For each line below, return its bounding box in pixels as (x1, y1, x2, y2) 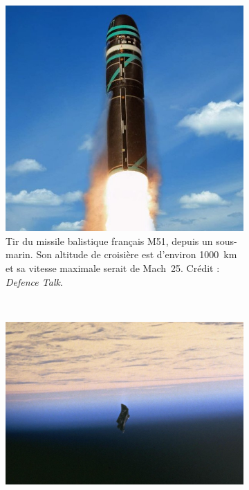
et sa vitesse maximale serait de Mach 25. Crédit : (6, 260, 220, 275)
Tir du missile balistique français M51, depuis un (6, 233, 213, 248)
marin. (6, 247, 33, 262)
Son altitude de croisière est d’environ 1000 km (36, 247, 237, 262)
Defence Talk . (6, 274, 63, 289)
